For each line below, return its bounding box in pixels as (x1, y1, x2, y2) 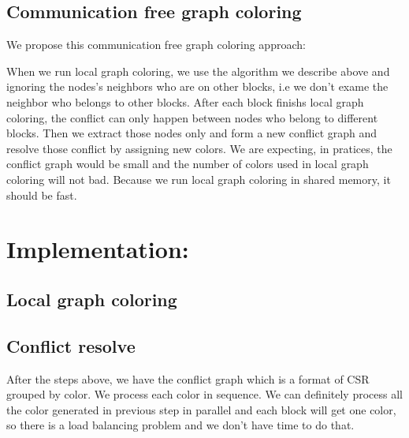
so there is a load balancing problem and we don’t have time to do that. (6, 417, 355, 433)
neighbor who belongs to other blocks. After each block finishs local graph (6, 93, 364, 110)
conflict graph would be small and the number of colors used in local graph (6, 155, 369, 172)
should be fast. (6, 186, 77, 203)
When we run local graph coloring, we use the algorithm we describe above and (6, 62, 390, 79)
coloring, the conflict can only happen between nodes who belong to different (6, 109, 378, 125)
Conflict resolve (6, 333, 136, 358)
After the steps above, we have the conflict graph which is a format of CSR (6, 370, 370, 387)
